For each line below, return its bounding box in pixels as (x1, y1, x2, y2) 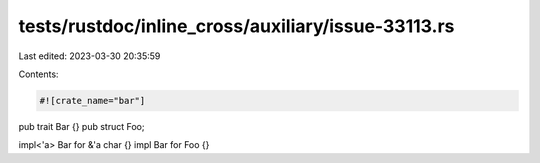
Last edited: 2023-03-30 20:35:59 (18, 50, 161, 62)
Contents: (18, 68, 59, 80)
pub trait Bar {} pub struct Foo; (18, 120, 145, 132)
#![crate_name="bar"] (39, 95, 146, 106)
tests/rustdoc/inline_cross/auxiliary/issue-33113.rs (18, 15, 455, 37)
